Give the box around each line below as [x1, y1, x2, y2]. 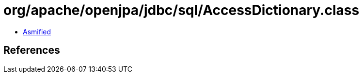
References [3, 44, 60, 57]
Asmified [23, 27, 51, 36]
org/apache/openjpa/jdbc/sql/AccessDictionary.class [3, 2, 360, 18]
